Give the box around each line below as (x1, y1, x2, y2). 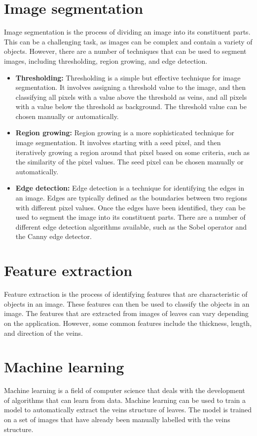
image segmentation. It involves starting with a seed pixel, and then (15, 137, 221, 148)
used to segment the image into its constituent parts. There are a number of (15, 212, 246, 222)
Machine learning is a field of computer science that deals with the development (4, 385, 245, 396)
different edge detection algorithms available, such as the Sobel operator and (15, 221, 247, 232)
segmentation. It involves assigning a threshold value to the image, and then (15, 82, 246, 92)
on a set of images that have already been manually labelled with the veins (4, 414, 230, 424)
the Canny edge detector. (15, 231, 92, 241)
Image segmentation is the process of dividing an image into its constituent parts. (4, 27, 251, 37)
